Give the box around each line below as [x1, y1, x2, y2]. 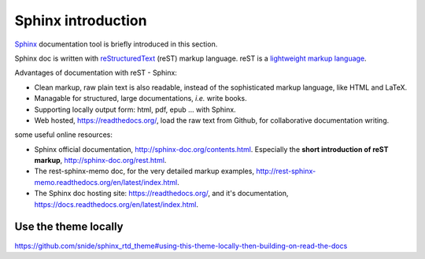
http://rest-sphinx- [256, 166, 316, 176]
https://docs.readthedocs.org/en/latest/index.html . [34, 199, 199, 209]
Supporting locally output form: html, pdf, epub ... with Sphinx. [34, 105, 236, 114]
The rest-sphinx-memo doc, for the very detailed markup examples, [34, 166, 255, 176]
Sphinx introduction [14, 12, 147, 29]
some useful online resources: [14, 130, 113, 139]
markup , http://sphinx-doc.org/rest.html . [34, 156, 167, 165]
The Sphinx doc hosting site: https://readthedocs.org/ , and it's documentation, [34, 189, 289, 198]
